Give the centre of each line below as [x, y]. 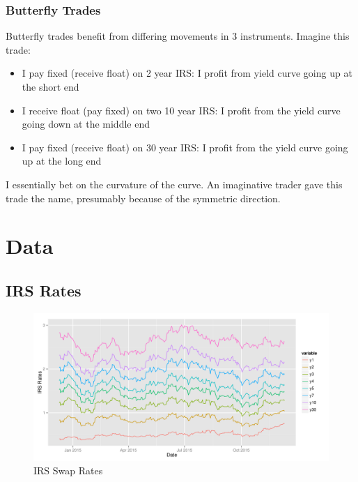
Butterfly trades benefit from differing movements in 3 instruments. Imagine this [178, 36]
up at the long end [62, 161]
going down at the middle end [86, 124]
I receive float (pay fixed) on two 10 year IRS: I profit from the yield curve [181, 110]
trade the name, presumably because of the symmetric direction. [143, 198]
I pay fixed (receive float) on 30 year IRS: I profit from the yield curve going [185, 147]
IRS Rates [44, 290]
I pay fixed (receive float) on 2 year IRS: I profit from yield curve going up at [187, 73]
